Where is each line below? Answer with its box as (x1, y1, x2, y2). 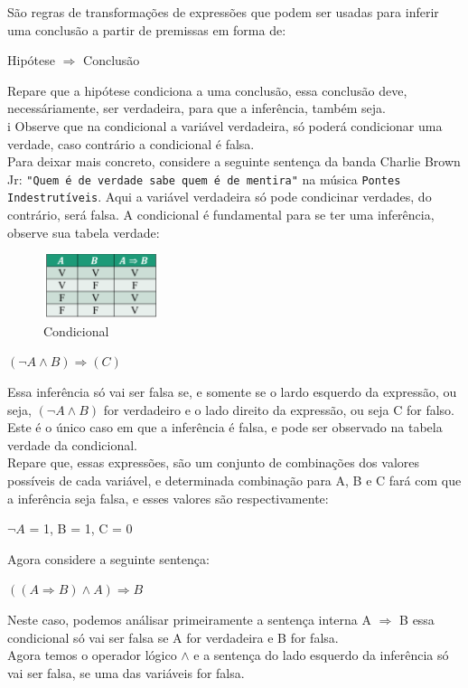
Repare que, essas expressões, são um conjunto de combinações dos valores (7, 453, 419, 472)
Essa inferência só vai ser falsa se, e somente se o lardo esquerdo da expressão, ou (7, 382, 457, 401)
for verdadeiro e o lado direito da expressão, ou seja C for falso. (103, 400, 455, 419)
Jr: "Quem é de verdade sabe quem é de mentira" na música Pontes (7, 169, 401, 188)
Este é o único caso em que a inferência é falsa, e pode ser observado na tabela (7, 418, 443, 437)
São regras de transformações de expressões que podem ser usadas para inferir (7, 3, 439, 21)
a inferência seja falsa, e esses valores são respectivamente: (7, 488, 329, 507)
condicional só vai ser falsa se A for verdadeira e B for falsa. (7, 627, 339, 646)
